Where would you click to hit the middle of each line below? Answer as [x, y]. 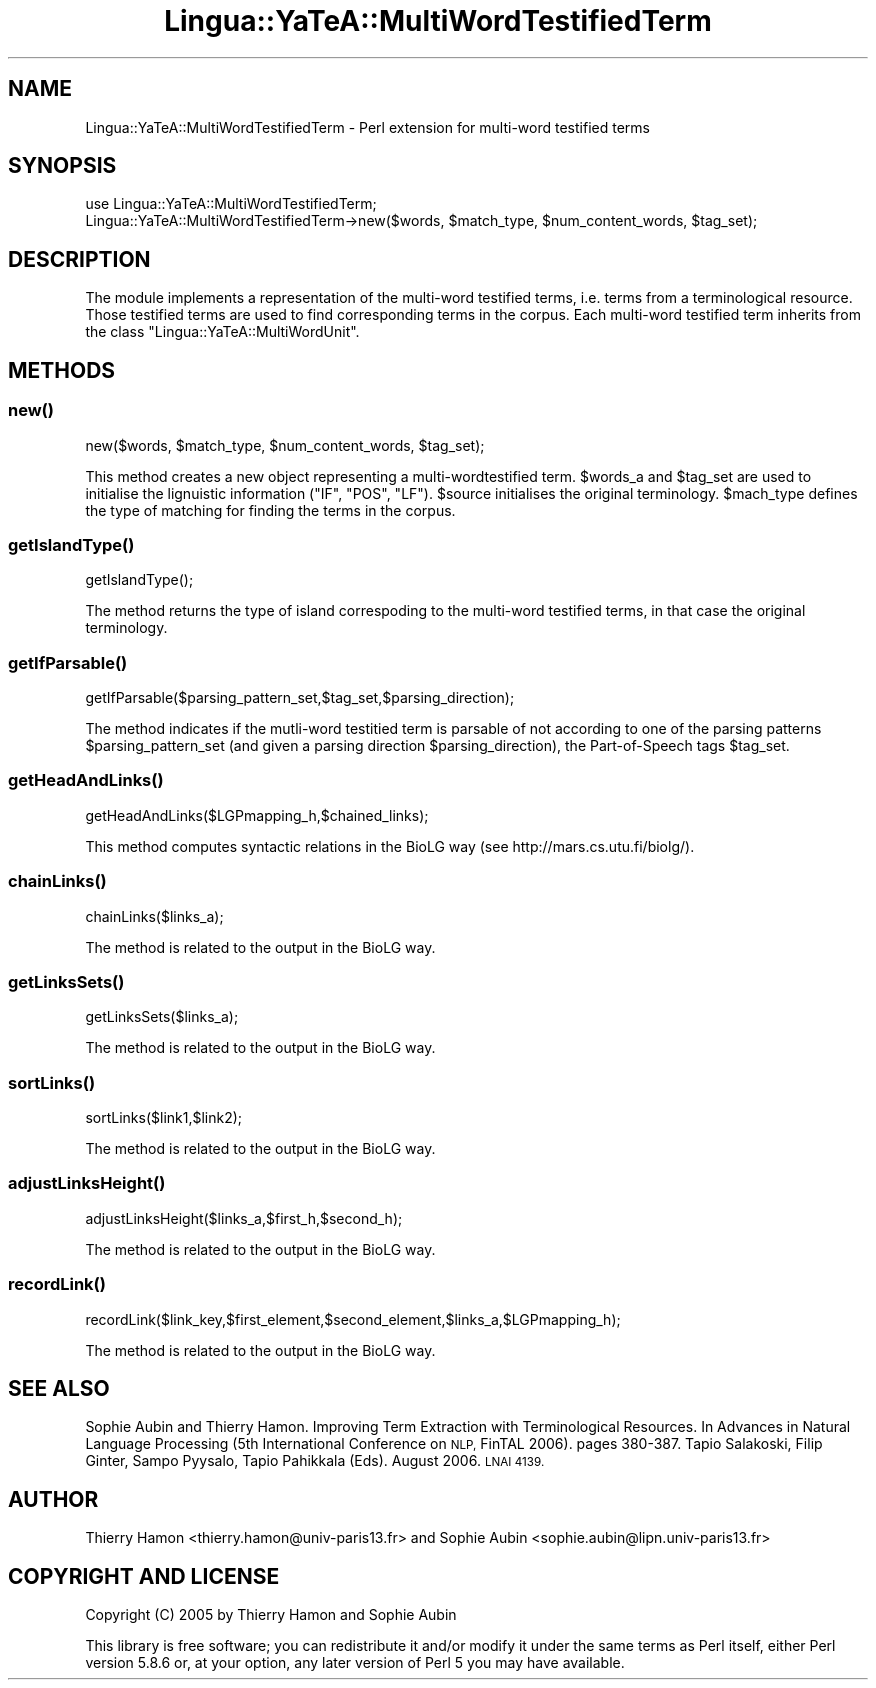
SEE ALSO [59, 1388]
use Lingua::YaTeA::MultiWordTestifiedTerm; [231, 204]
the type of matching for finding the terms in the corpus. [270, 510]
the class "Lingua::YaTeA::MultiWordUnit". [222, 332]
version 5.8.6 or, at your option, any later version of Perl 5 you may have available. [355, 1663]
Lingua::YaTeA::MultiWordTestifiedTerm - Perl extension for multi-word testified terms [367, 127]
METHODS [62, 370]
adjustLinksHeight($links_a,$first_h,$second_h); [244, 1218]
